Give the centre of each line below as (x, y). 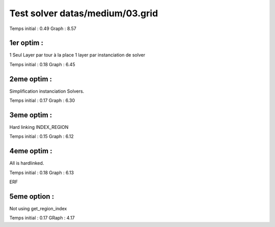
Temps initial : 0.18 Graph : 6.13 (42, 173)
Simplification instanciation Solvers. (47, 91)
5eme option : (32, 196)
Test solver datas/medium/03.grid (84, 13)
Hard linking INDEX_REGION (39, 127)
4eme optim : (31, 151)
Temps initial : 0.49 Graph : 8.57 (43, 29)
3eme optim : (31, 115)
